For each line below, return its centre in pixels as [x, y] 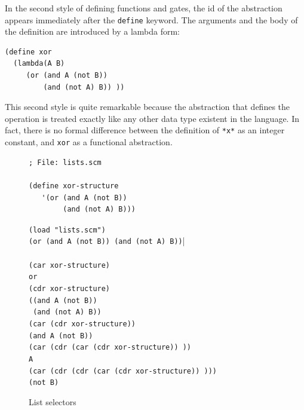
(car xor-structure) [70, 265]
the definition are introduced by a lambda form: [92, 31]
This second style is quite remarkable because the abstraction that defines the [148, 107]
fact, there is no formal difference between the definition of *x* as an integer [145, 130]
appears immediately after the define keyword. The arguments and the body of [151, 19]
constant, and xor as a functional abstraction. [89, 142]
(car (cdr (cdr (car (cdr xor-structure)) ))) [123, 371]
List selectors [53, 401]
